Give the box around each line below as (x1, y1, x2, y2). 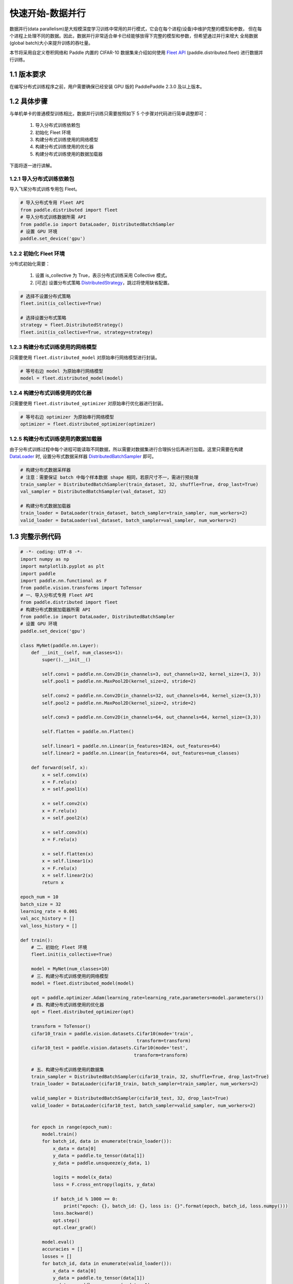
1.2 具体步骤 (9, 97, 48, 105)
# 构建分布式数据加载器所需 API (20, 607, 91, 612)
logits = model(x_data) (52, 1174, 113, 1180)
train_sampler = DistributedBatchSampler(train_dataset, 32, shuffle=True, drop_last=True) (20, 481, 259, 487)
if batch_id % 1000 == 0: (52, 1196, 118, 1202)
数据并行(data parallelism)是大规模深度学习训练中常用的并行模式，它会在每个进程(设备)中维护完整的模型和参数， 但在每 (9, 26, 262, 32)
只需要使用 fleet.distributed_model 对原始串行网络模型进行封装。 (9, 354, 160, 361)
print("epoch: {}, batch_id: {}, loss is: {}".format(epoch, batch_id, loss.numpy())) (63, 1203, 288, 1209)
